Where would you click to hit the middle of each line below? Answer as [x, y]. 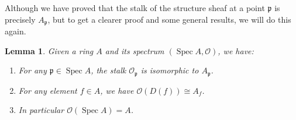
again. [16, 31]
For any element [48, 90]
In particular [41, 110]
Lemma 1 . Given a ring [49, 50]
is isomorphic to [170, 70]
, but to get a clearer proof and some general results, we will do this [169, 19]
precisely [20, 19]
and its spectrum [135, 50]
